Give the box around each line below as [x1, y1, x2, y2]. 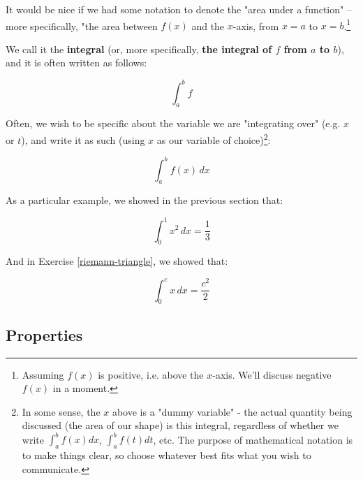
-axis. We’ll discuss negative [212, 367, 332, 381]
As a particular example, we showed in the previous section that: [6, 193, 283, 208]
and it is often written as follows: [6, 55, 147, 70]
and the [191, 18, 225, 33]
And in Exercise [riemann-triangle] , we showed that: [6, 254, 228, 268]
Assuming [22, 367, 64, 381]
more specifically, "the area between [6, 18, 158, 33]
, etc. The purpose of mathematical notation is [153, 432, 353, 446]
